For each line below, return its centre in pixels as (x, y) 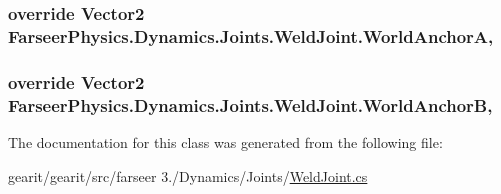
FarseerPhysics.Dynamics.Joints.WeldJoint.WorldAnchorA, (251, 35)
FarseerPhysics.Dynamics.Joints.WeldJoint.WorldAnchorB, (250, 104)
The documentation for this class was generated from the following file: (225, 141)
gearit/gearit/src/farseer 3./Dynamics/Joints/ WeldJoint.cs (188, 175)
